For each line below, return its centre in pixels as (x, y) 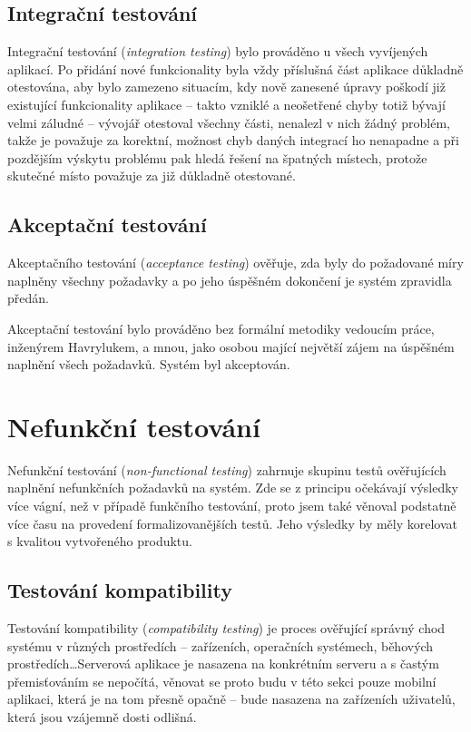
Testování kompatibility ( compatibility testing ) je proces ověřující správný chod (226, 628)
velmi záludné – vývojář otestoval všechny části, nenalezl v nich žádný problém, (229, 122)
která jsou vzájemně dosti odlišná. (102, 716)
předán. (28, 298)
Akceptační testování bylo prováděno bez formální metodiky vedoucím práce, (221, 328)
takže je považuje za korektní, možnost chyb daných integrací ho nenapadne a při (233, 140)
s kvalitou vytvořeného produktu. (100, 541)
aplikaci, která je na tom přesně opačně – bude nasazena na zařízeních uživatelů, (231, 699)
